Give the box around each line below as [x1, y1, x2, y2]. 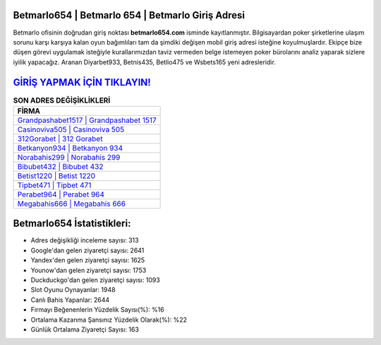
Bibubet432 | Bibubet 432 [17, 161, 104, 171]
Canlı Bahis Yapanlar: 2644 [30, 296, 110, 304]
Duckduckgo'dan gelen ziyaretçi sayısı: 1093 [30, 276, 160, 284]
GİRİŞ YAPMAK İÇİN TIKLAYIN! [13, 76, 151, 88]
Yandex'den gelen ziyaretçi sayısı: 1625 [30, 256, 145, 264]
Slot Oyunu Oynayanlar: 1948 [30, 286, 116, 294]
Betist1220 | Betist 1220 [17, 170, 95, 180]
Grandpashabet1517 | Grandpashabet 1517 [17, 115, 157, 125]
